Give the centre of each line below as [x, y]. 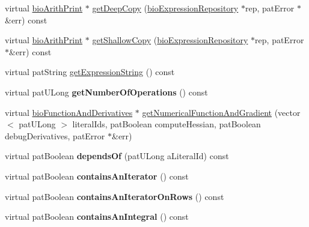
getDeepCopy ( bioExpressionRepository [165, 8]
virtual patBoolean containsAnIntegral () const [97, 216]
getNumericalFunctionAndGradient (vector [221, 112]
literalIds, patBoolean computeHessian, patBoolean [167, 124]
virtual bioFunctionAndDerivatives [69, 112]
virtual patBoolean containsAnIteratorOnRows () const [115, 196]
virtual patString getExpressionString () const [90, 72]
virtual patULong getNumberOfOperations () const [106, 92]
